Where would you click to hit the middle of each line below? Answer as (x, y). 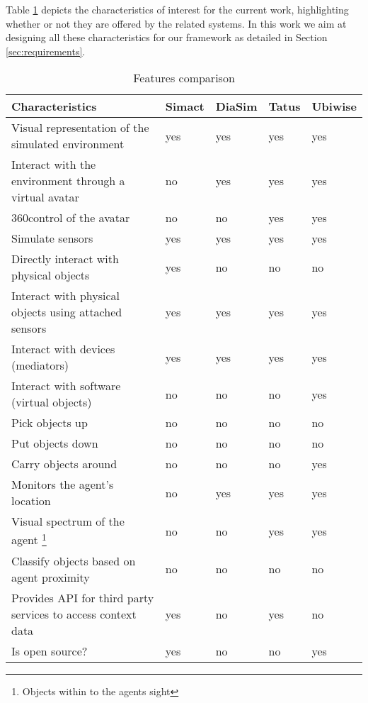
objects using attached (67, 312)
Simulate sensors (52, 238)
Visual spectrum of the (68, 521)
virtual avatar (45, 197)
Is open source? (50, 651)
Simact (185, 106)
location (31, 501)
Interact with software (66, 386)
